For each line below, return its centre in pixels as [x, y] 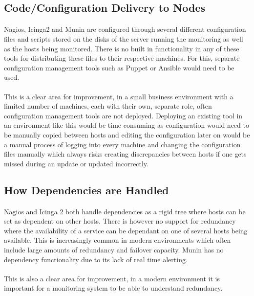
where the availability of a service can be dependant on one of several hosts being [126, 230]
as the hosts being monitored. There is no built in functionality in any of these [122, 48]
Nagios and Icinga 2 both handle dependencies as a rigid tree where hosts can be [125, 211]
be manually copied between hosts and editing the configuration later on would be [127, 134]
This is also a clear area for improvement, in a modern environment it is [112, 278]
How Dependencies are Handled [86, 190]
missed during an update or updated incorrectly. [76, 163]
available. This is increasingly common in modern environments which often [117, 240]
